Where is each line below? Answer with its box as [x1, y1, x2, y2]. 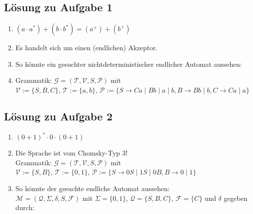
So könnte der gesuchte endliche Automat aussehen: [15, 183, 170, 194]
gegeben [223, 193, 248, 203]
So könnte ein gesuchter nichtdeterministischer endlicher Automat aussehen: [15, 58, 242, 69]
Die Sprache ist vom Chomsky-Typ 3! [15, 148, 128, 158]
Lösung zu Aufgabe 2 [4, 108, 113, 123]
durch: [15, 202, 35, 213]
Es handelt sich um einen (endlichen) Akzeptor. [15, 42, 158, 53]
